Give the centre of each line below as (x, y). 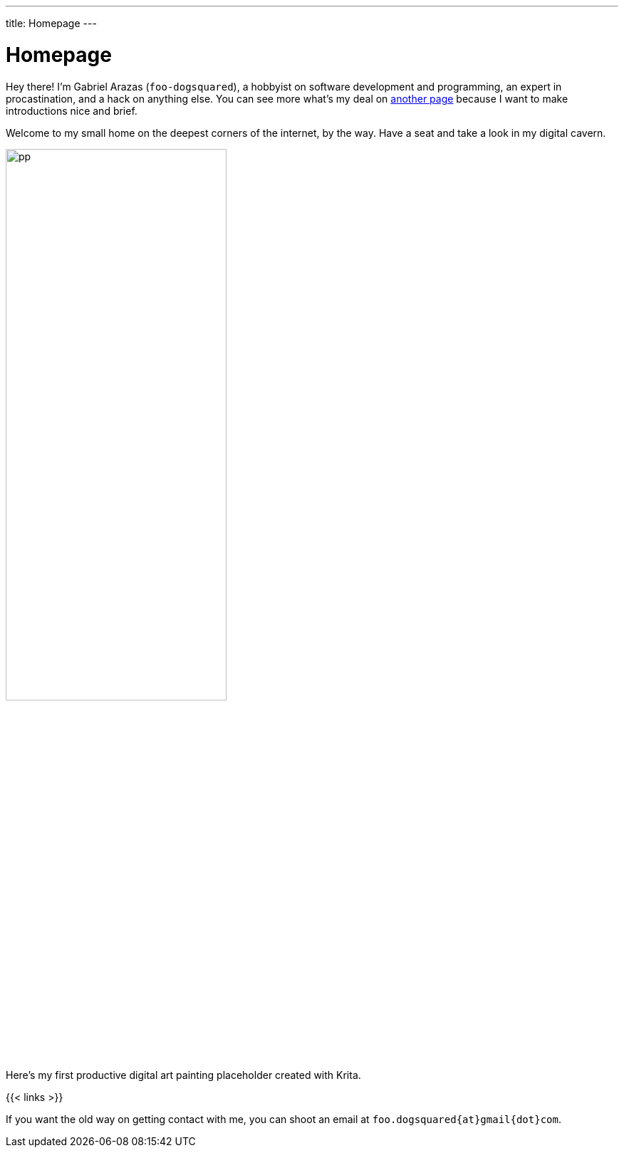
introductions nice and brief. (72, 110)
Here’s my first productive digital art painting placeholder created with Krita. (183, 1075)
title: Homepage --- (51, 23)
